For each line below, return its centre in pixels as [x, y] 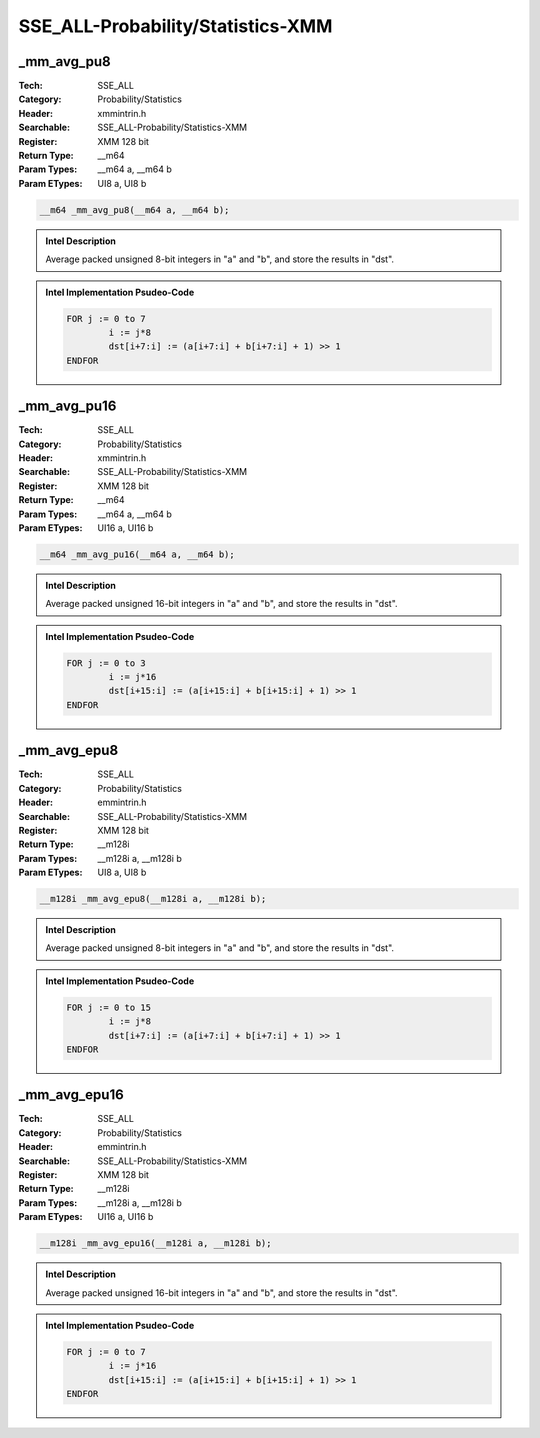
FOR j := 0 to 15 [109, 1007]
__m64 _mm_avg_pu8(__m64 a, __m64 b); [134, 209]
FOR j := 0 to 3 [106, 663]
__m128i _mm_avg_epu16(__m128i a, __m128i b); [155, 1243]
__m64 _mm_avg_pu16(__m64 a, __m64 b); [137, 554]
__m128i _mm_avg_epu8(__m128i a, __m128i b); [153, 899]
